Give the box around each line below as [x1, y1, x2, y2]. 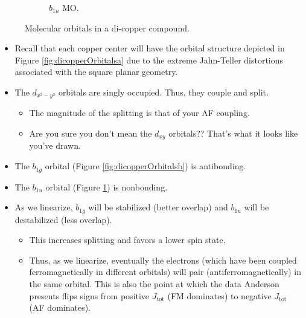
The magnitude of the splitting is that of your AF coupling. [29, 106, 250, 119]
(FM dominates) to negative [167, 289, 272, 302]
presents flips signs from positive [29, 289, 150, 302]
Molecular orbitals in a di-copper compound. [25, 21, 190, 34]
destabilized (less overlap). [14, 213, 112, 226]
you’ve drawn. [29, 139, 81, 152]
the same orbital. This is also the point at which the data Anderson [29, 277, 279, 290]
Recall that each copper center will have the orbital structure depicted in [14, 42, 285, 54]
